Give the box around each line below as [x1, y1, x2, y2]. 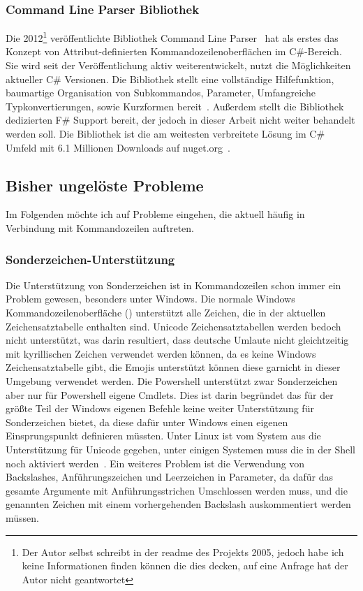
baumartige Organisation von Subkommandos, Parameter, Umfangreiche [6, 85, 316, 100]
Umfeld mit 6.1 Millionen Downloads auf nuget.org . [6, 140, 230, 154]
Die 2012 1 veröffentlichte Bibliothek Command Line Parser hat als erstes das [6, 29, 339, 45]
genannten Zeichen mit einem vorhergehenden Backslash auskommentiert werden [6, 497, 351, 511]
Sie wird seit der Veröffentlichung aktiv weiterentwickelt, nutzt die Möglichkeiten [6, 58, 351, 73]
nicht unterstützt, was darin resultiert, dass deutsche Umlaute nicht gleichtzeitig [6, 333, 349, 347]
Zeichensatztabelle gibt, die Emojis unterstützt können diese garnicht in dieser [6, 360, 341, 374]
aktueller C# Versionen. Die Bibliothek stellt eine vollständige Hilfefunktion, [6, 71, 334, 86]
